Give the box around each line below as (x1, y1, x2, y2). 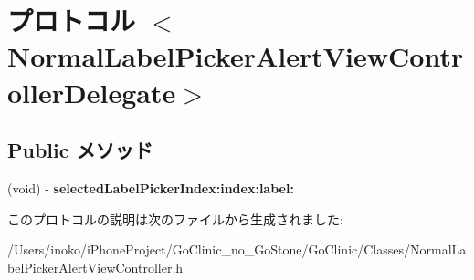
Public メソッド (7, 136, 153, 164)
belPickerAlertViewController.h (7, 257, 184, 276)
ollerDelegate (7, 73, 176, 110)
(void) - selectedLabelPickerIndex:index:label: (7, 178, 294, 197)
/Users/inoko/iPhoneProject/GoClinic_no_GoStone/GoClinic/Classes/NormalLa (7, 240, 467, 259)
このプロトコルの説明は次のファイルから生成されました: (7, 209, 343, 228)
